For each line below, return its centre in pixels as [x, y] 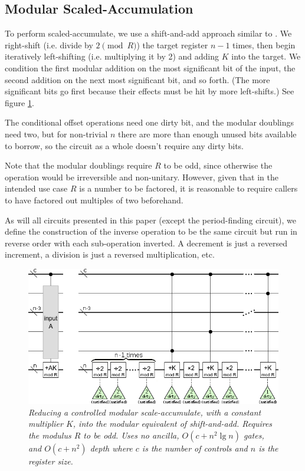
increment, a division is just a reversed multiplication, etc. [110, 254]
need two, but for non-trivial [56, 134]
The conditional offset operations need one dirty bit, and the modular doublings [150, 122]
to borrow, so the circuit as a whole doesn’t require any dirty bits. [124, 145]
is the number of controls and [195, 448]
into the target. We [266, 56]
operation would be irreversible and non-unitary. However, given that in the [142, 177]
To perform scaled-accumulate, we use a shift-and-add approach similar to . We [148, 33]
